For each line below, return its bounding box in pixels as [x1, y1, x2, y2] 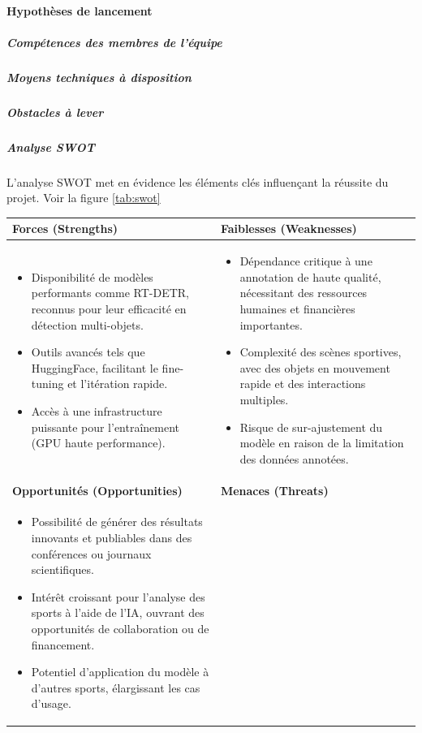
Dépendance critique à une [239, 252, 372, 269]
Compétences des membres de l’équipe [6, 33, 222, 50]
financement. [31, 636, 95, 653]
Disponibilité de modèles [31, 268, 153, 285]
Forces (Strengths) [12, 220, 118, 237]
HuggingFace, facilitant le [31, 359, 158, 376]
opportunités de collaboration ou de [31, 619, 209, 636]
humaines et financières [239, 300, 355, 317]
